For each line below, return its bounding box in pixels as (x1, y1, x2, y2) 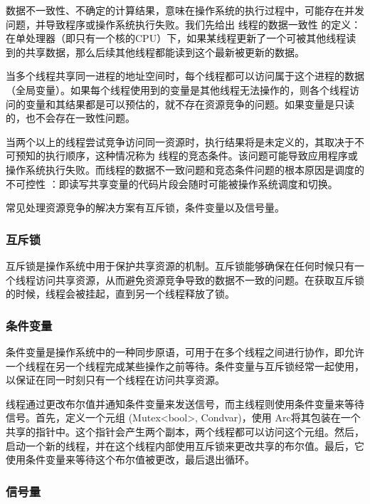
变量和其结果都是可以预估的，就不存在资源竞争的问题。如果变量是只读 (25, 96, 354, 111)
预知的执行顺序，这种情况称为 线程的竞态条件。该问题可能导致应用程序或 (15, 148, 358, 163)
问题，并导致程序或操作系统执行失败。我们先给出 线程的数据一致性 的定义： (6, 16, 361, 31)
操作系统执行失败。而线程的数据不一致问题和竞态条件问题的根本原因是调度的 (6, 162, 364, 177)
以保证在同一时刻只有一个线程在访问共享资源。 (6, 372, 225, 387)
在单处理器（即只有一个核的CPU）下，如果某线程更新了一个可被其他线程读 (6, 31, 356, 46)
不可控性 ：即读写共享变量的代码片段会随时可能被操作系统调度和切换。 (6, 176, 338, 191)
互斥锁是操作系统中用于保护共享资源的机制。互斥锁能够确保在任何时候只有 (6, 258, 354, 273)
